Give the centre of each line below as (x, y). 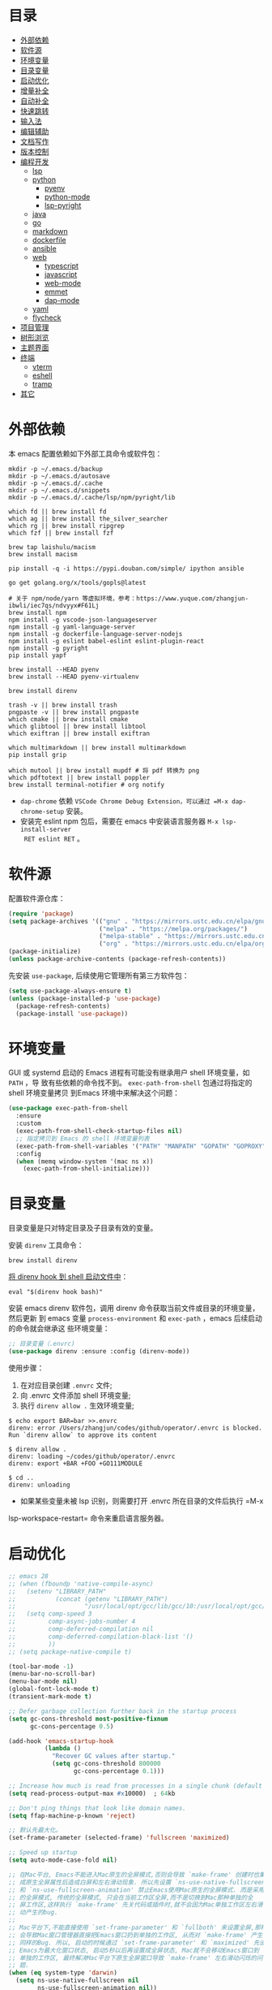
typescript (62, 266)
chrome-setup (42, 811)
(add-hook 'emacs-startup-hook (61, 1741)
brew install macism (43, 554)
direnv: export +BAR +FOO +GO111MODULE (76, 1463)
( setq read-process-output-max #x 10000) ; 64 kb (92, 1793)
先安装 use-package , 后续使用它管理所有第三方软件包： (99, 976)
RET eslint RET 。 (54, 838)
